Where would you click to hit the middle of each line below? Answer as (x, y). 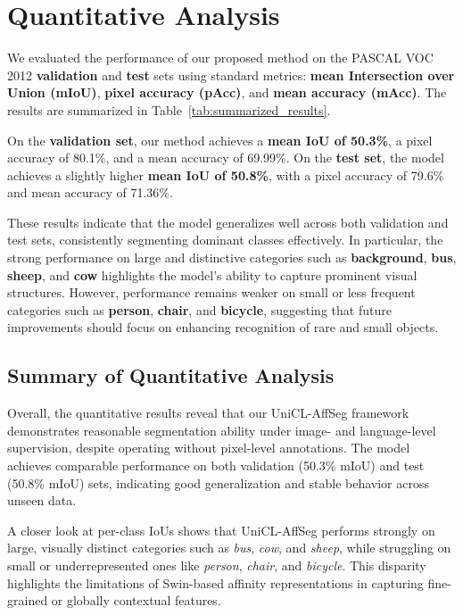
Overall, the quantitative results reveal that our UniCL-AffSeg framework (208, 413)
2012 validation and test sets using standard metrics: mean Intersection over (231, 75)
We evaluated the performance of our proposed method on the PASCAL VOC (220, 58)
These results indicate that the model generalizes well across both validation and (228, 222)
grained (28, 600)
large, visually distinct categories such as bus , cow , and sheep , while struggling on (229, 548)
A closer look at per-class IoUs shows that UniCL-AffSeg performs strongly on (221, 530)
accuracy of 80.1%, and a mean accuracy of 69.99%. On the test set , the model (226, 158)
